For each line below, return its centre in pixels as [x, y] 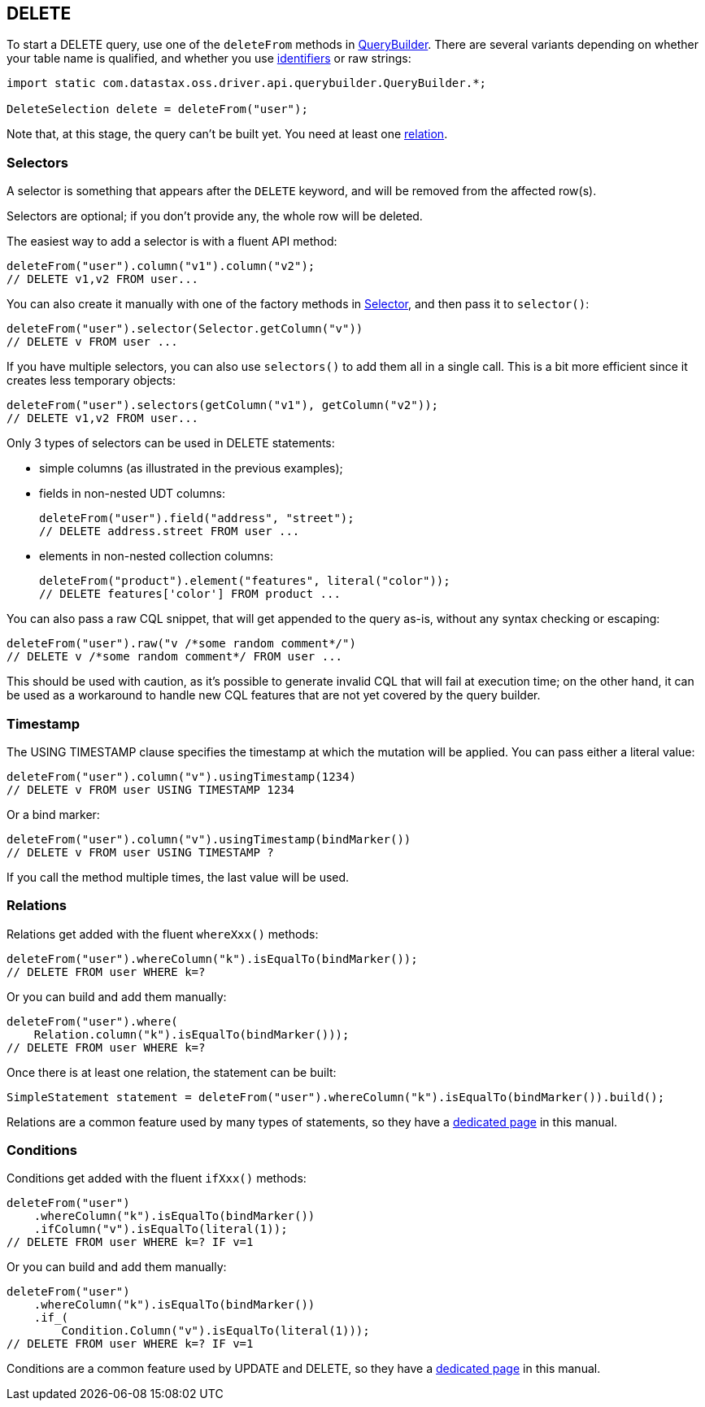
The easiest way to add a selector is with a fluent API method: [172, 242]
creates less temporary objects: [91, 381]
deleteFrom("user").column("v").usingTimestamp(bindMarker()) [209, 839]
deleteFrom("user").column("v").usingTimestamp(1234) [181, 776]
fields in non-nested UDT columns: [133, 494]
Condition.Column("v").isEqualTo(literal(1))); [215, 1331]
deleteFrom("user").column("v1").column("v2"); [161, 266]
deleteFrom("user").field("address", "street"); [197, 518]
